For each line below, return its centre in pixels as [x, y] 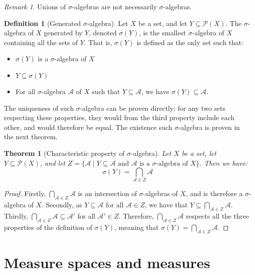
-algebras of [160, 193]
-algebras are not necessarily [114, 6]
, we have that [166, 205]
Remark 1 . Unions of [35, 6]
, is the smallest [162, 33]
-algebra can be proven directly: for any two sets [153, 108]
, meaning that [136, 227]
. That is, [98, 42]
